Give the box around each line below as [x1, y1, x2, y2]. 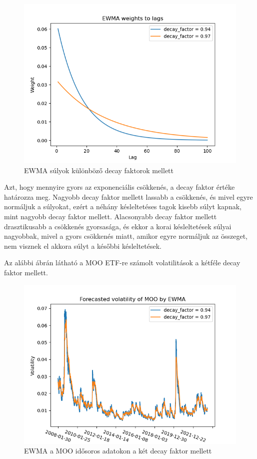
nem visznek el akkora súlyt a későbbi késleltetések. [4, 240, 161, 251]
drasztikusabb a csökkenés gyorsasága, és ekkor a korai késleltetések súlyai [4, 221, 231, 231]
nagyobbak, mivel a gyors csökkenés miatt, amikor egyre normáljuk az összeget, [4, 231, 247, 241]
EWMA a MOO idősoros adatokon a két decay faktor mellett [24, 445, 212, 456]
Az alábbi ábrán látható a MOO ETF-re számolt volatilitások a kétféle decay [4, 257, 240, 268]
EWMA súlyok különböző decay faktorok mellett [24, 165, 173, 175]
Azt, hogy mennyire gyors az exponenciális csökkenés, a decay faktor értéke [4, 182, 235, 192]
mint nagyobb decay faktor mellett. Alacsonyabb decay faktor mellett [4, 211, 217, 221]
